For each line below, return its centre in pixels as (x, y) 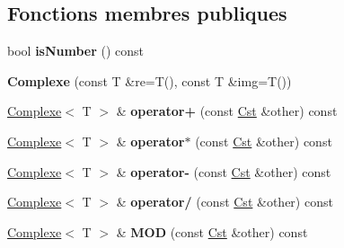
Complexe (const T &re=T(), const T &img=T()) (150, 80)
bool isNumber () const (76, 51)
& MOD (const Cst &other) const (212, 231)
